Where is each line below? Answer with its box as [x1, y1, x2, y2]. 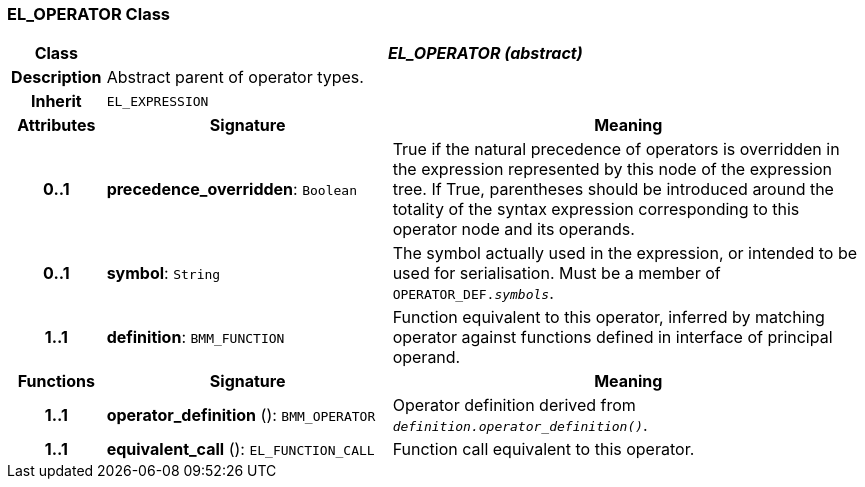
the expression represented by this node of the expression [392, 159, 833, 180]
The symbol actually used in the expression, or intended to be [392, 243, 858, 264]
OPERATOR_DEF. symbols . [392, 283, 554, 304]
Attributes [17, 115, 96, 136]
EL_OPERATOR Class [7, 4, 170, 24]
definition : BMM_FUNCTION [106, 327, 285, 348]
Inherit [30, 91, 82, 112]
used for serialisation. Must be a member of [392, 263, 721, 284]
